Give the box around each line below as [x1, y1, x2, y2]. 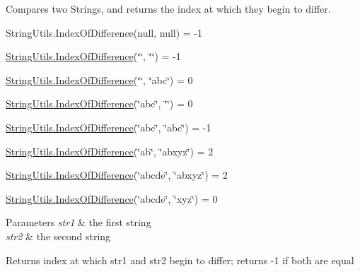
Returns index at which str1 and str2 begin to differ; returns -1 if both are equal [6, 252, 354, 267]
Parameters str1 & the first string [6, 215, 151, 230]
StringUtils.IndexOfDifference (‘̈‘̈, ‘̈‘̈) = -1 [6, 49, 181, 64]
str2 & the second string [6, 228, 111, 243]
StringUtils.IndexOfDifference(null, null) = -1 [6, 25, 203, 40]
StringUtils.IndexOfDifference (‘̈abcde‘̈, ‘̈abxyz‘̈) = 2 [6, 167, 228, 182]
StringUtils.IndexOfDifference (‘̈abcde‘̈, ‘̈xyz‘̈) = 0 [6, 191, 218, 206]
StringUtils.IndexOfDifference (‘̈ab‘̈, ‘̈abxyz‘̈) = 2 [6, 143, 214, 158]
